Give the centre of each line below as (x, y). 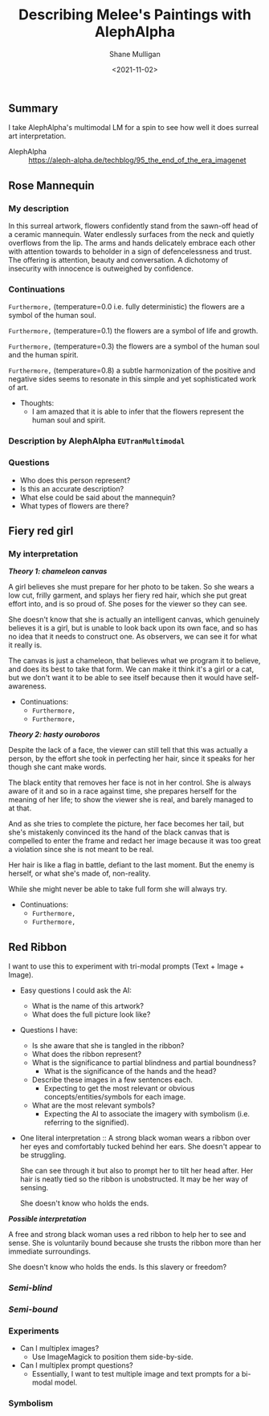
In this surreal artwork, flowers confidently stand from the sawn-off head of (133, 226)
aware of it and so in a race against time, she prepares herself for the (122, 791)
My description (39, 208)
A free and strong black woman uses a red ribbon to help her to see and (127, 1234)
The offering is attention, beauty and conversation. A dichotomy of (118, 260)
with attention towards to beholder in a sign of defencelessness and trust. (130, 251)
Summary (33, 108)
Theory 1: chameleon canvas (58, 571)
